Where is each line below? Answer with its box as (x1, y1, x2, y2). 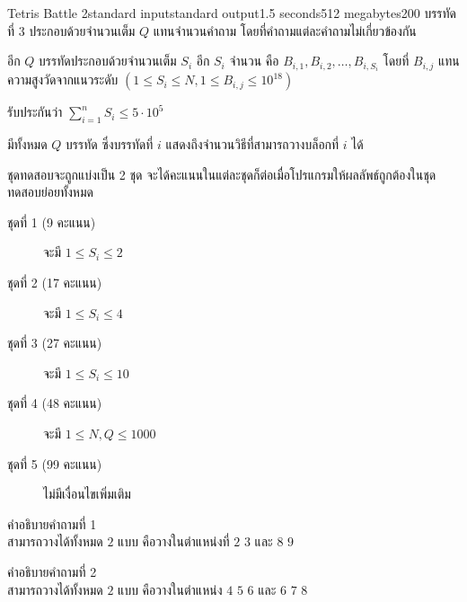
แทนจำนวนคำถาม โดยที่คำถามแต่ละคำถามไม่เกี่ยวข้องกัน (153, 21, 417, 40)
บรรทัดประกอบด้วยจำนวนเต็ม (39, 51, 177, 70)
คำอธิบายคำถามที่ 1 (7, 514, 97, 533)
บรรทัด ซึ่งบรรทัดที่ (66, 135, 154, 154)
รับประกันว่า (7, 102, 63, 121)
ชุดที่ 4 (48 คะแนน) (7, 394, 102, 412)
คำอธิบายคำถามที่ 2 (7, 562, 97, 580)
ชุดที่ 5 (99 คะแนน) (7, 454, 102, 473)
